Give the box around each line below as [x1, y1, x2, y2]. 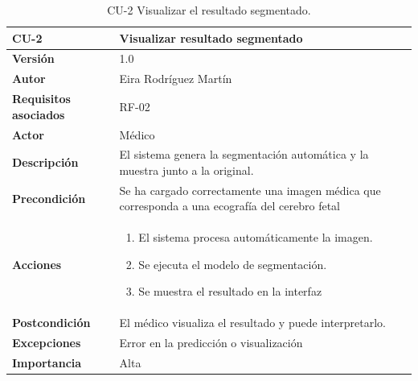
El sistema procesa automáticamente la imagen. [138, 229, 373, 246]
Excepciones [12, 334, 81, 351]
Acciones [12, 255, 62, 272]
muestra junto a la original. [119, 162, 254, 178]
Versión [12, 50, 55, 67]
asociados [12, 106, 65, 122]
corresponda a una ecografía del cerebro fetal [119, 197, 340, 214]
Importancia [12, 354, 82, 371]
